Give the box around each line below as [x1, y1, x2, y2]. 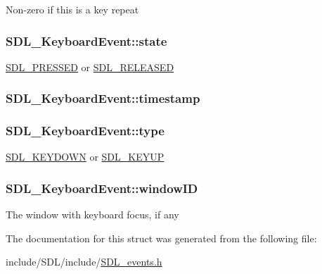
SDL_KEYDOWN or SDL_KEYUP [6, 149, 165, 164]
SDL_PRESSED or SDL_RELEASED [6, 59, 174, 74]
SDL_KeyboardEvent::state [6, 32, 167, 49]
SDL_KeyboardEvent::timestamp [6, 89, 200, 107]
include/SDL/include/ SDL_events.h [6, 254, 162, 269]
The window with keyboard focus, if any [6, 207, 179, 222]
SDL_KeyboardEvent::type [6, 122, 165, 139]
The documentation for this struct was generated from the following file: [6, 230, 317, 245]
